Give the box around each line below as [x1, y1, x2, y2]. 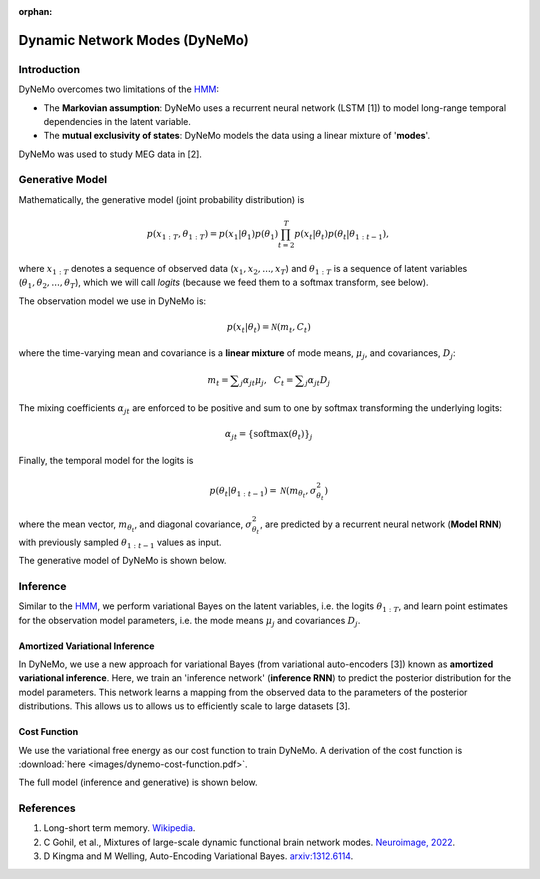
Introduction [18, 62, 80, 76]
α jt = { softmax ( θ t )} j [225, 428, 313, 442]
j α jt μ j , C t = [240, 375, 294, 389]
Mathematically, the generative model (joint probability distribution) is [18, 193, 305, 205]
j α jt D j [305, 375, 331, 389]
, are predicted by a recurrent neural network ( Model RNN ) [260, 518, 502, 530]
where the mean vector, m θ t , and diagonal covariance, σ [18, 518, 253, 534]
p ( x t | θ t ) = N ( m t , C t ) [226, 321, 312, 335]
